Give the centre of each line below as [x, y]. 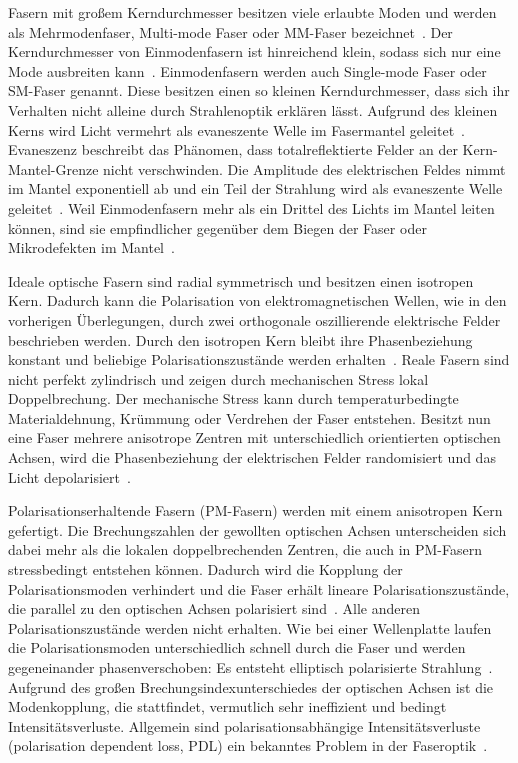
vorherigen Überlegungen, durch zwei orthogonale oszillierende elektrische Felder [254, 319]
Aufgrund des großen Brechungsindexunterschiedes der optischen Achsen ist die [251, 686]
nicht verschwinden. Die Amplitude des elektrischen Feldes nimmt [304, 168]
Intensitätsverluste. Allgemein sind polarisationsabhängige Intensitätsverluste [244, 725]
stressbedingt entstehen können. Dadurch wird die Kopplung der [205, 569]
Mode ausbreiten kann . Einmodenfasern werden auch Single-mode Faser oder [247, 70]
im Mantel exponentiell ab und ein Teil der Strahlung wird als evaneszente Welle [255, 188]
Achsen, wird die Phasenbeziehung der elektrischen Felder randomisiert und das [252, 457]
